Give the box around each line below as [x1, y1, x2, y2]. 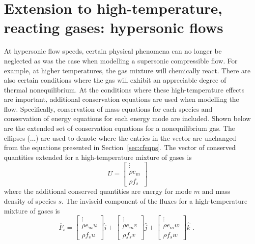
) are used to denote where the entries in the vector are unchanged [35, 132, 236, 143]
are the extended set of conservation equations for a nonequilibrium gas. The [4, 123, 235, 133]
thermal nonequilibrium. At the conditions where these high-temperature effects [4, 84, 245, 94]
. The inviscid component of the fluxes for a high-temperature [61, 196, 248, 206]
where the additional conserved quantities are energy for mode [4, 186, 192, 196]
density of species [4, 196, 56, 206]
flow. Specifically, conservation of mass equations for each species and [4, 103, 213, 114]
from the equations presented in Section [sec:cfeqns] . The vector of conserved [4, 142, 236, 152]
